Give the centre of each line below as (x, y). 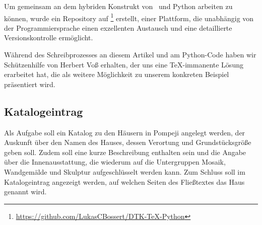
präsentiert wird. (30, 84)
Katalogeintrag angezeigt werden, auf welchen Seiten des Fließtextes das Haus (124, 181)
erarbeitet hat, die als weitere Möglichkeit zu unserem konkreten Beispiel (117, 74)
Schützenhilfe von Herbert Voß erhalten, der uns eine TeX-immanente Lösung (124, 64)
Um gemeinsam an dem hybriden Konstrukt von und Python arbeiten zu (118, 6)
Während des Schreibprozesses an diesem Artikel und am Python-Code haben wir (130, 55)
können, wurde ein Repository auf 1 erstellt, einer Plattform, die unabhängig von (129, 17)
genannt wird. (25, 192)
